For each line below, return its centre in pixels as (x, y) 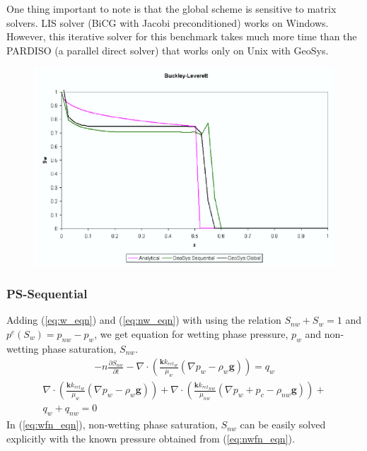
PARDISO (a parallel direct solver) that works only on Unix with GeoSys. (168, 50)
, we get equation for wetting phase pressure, (191, 333)
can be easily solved (283, 424)
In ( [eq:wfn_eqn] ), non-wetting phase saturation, (112, 424)
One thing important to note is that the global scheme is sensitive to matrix (171, 8)
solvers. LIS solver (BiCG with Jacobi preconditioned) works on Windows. (168, 22)
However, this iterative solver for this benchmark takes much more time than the (182, 36)
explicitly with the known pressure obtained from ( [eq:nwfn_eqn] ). (151, 438)
